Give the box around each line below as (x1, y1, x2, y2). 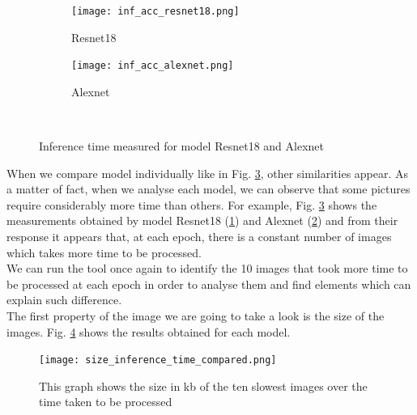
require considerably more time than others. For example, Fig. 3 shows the (6, 196, 377, 213)
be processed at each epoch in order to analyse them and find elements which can (6, 275, 411, 292)
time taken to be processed (39, 393, 172, 410)
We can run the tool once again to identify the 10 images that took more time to (6, 260, 408, 277)
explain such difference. (6, 291, 122, 308)
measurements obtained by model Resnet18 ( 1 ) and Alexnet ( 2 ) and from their (6, 212, 398, 229)
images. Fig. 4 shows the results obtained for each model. (6, 323, 291, 340)
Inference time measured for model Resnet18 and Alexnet (39, 138, 324, 155)
